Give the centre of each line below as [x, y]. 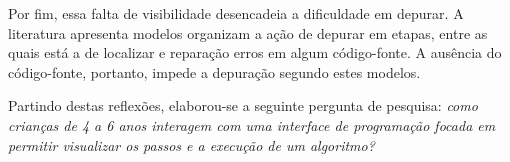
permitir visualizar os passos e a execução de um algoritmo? [191, 144]
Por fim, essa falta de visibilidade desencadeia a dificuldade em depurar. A [236, 13]
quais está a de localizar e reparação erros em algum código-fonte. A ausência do [255, 52]
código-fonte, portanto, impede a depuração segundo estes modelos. [214, 71]
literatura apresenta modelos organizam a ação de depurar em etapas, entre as [248, 32]
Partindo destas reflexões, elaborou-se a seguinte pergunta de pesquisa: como [243, 105]
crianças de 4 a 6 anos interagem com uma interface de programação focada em [252, 124]
